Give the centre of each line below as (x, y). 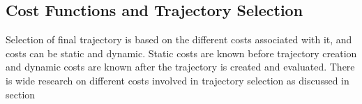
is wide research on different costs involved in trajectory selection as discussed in (178, 80)
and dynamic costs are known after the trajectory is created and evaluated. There (180, 67)
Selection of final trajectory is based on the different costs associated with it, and (179, 39)
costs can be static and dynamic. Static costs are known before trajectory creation (181, 53)
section (21, 94)
